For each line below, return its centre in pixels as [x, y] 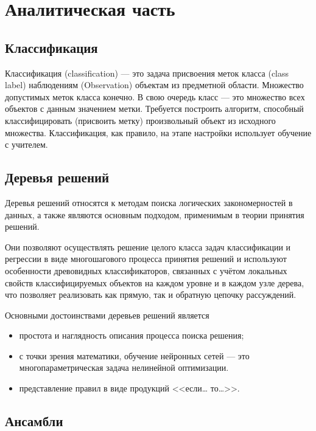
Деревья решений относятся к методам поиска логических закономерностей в [149, 202]
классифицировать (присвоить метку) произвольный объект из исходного [140, 120]
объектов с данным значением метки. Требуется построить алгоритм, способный [154, 109]
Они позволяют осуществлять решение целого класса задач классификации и [148, 247]
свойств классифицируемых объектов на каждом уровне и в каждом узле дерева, [155, 282]
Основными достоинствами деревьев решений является [107, 315]
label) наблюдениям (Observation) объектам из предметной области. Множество [154, 85]
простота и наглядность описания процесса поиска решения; [132, 335]
